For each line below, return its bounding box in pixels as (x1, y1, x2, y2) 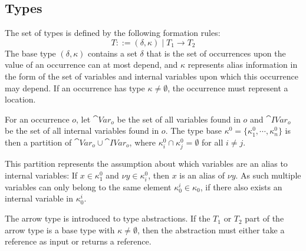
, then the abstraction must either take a (137, 223, 285, 236)
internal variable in (5, 192, 73, 204)
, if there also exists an (200, 180, 282, 193)
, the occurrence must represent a (167, 81, 288, 94)
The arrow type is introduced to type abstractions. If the (5, 212, 210, 224)
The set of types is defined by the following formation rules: (5, 27, 221, 39)
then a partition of (5, 136, 72, 148)
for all (202, 136, 223, 148)
